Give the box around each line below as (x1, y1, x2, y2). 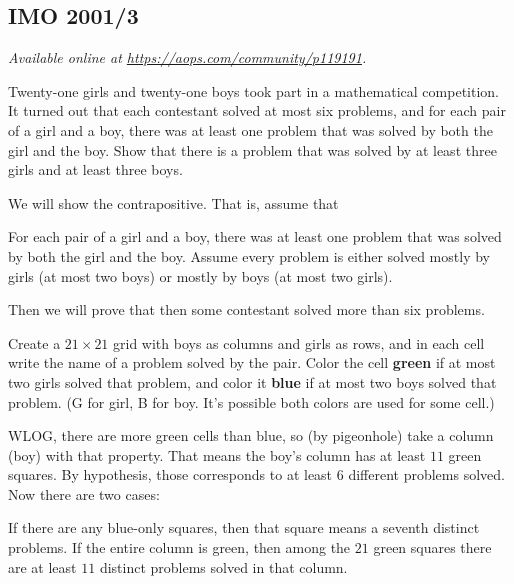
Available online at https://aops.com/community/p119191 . (8, 47, 367, 68)
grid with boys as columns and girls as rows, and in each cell (113, 332, 485, 353)
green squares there (373, 537, 492, 558)
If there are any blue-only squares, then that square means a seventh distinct (8, 517, 480, 538)
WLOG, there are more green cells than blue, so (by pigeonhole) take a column (8, 425, 494, 446)
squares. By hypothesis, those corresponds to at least (8, 464, 333, 485)
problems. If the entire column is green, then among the (8, 537, 351, 558)
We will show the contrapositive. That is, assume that (8, 192, 339, 213)
